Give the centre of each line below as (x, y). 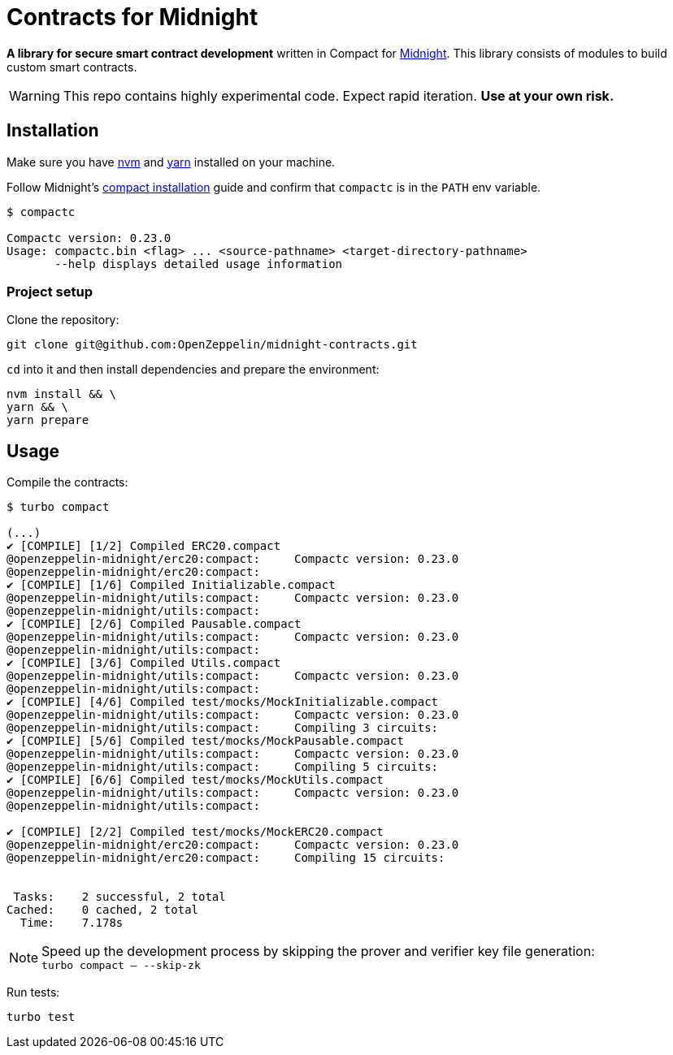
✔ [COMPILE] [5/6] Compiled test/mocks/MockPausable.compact (205, 741)
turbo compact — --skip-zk (121, 966)
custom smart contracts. (72, 67)
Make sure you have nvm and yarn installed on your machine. (171, 162)
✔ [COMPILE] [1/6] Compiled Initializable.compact (171, 585)
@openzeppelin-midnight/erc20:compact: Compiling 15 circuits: (226, 858)
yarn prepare (48, 420)
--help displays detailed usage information (199, 264)
